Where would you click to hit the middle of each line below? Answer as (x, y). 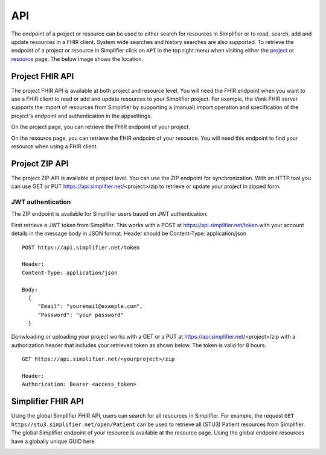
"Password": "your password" (81, 315)
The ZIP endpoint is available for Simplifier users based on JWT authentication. (110, 214)
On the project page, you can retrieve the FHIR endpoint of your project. (101, 127)
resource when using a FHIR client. (55, 146)
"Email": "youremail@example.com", (90, 306)
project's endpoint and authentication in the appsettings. (81, 116)
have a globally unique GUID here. (54, 441)
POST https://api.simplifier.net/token (81, 247)
